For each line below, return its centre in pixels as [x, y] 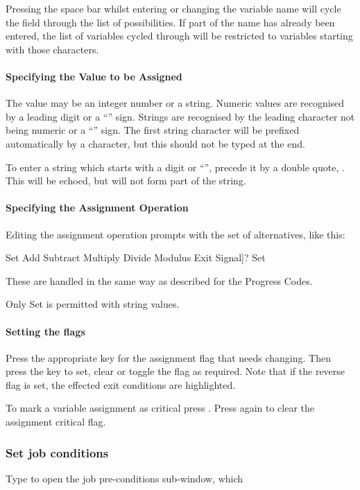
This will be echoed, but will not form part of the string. [126, 181]
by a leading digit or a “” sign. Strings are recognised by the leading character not [180, 116]
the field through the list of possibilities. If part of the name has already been [170, 22]
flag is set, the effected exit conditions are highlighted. [121, 384]
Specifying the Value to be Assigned [94, 76]
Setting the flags [45, 331]
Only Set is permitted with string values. [93, 304]
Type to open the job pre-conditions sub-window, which [125, 478]
